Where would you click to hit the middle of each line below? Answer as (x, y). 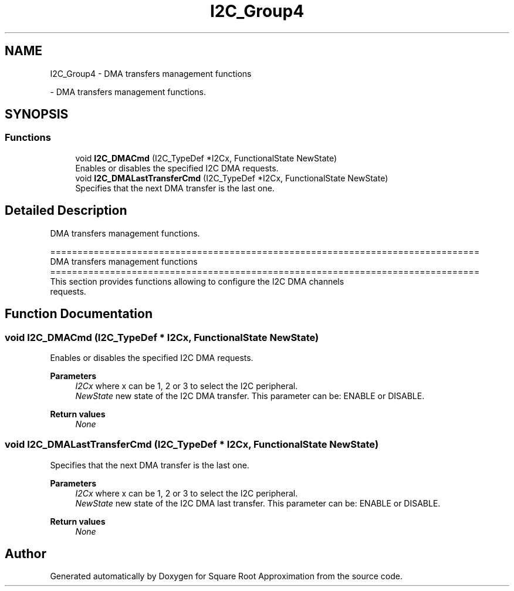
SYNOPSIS (37, 114)
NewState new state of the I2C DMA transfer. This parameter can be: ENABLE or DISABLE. (250, 396)
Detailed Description (66, 211)
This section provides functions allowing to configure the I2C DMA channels (197, 281)
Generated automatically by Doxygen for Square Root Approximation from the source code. (226, 576)
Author (26, 554)
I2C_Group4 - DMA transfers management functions (151, 73)
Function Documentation (79, 314)
